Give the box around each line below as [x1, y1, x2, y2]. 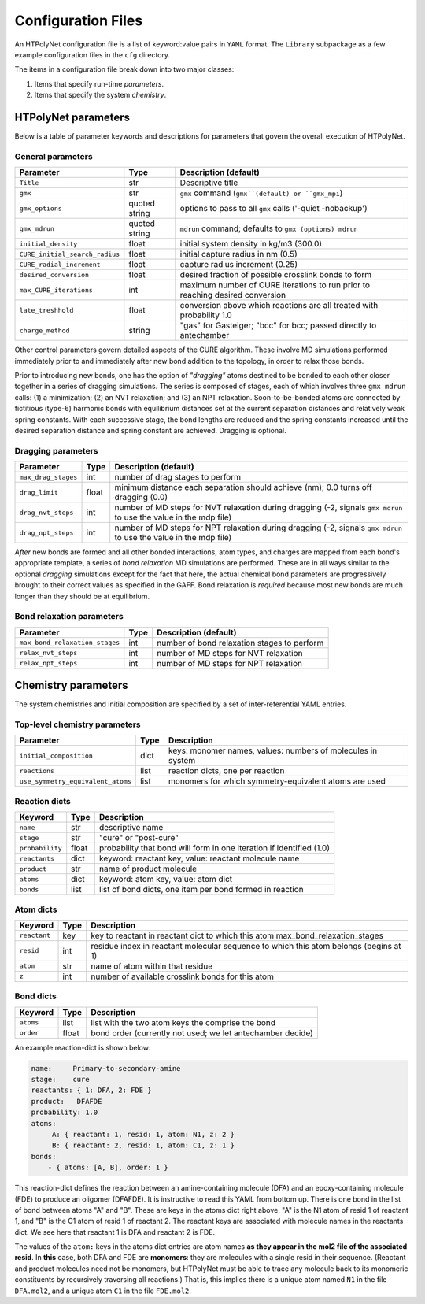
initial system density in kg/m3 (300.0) [179, 239, 323, 250]
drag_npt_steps [19, 528, 74, 537]
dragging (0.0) [114, 492, 168, 503]
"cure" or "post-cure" [98, 832, 179, 843]
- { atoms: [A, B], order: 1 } [47, 1163, 168, 1172]
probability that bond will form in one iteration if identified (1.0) [98, 843, 331, 854]
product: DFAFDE [31, 1097, 102, 1106]
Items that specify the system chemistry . [34, 91, 167, 100]
